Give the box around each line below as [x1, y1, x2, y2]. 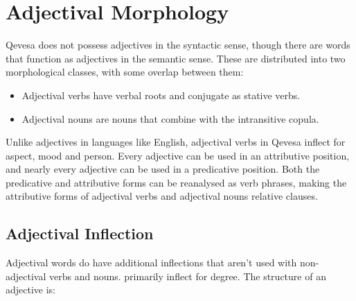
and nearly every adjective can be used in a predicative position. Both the [6, 162, 320, 176]
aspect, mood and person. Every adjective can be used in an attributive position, [6, 148, 350, 162]
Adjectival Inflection [6, 223, 154, 244]
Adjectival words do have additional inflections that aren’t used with [6, 255, 297, 270]
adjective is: [6, 282, 56, 297]
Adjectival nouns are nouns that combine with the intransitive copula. [21, 111, 319, 126]
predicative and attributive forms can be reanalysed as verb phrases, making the [6, 175, 347, 189]
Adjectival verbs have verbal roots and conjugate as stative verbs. [21, 87, 301, 102]
